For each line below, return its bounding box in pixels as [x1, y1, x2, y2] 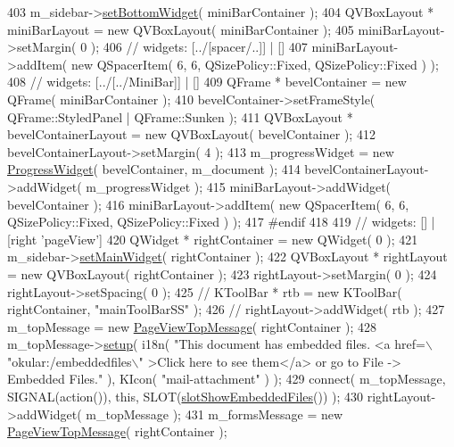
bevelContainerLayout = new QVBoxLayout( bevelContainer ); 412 [7, 125, 376, 144]
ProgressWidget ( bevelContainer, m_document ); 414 [7, 160, 301, 178]
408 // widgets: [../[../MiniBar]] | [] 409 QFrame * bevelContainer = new [7, 72, 407, 91]
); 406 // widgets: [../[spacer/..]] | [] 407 [90, 37, 308, 56]
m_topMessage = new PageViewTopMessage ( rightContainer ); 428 [7, 317, 376, 335]
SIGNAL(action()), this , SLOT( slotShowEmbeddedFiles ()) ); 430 [7, 387, 364, 406]
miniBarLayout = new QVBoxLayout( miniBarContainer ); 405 [7, 20, 354, 38]
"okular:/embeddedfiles [7, 352, 132, 370]
